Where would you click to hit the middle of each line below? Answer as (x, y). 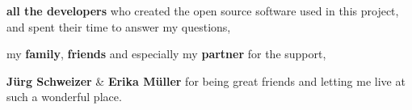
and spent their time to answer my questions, (119, 26)
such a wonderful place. (64, 97)
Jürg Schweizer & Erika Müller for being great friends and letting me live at (206, 80)
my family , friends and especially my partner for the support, (166, 54)
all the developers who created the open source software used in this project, (203, 11)
